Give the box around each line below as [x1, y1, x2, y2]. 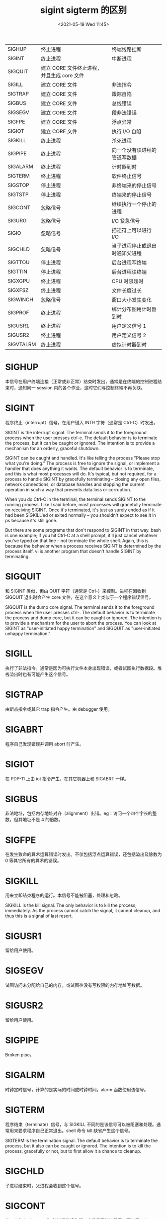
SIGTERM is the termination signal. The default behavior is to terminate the [5, 1137, 158, 1143]
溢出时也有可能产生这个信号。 [9, 671, 71, 677]
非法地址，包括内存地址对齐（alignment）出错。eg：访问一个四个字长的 [5, 810, 153, 816]
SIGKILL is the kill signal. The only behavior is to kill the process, [5, 902, 137, 908]
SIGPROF [7, 309, 29, 316]
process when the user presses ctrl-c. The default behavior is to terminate [5, 435, 158, 441]
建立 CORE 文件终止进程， [40, 64, 102, 71]
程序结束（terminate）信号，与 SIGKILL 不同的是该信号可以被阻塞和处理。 [5, 1121, 157, 1127]
